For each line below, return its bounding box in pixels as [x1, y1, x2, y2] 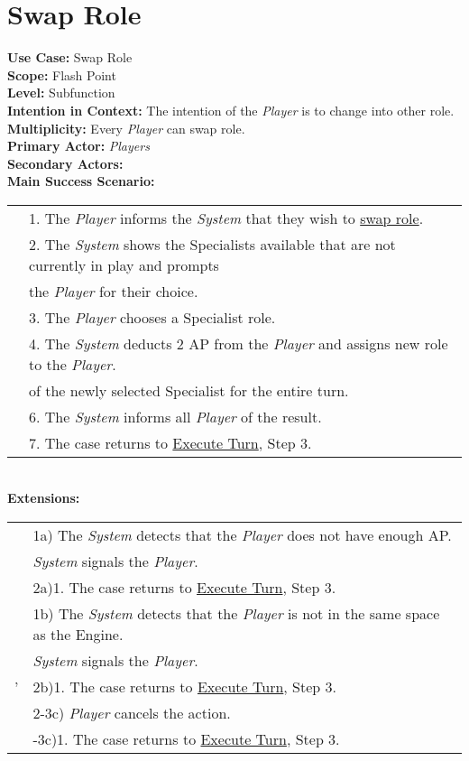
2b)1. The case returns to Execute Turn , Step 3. [32, 676, 337, 698]
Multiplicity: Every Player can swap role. [7, 118, 245, 137]
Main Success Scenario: [7, 172, 155, 190]
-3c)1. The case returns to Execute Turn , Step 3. [32, 729, 340, 750]
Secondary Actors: [7, 153, 124, 172]
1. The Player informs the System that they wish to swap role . [29, 207, 424, 228]
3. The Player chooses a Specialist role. [29, 306, 276, 328]
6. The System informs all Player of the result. [29, 405, 322, 427]
